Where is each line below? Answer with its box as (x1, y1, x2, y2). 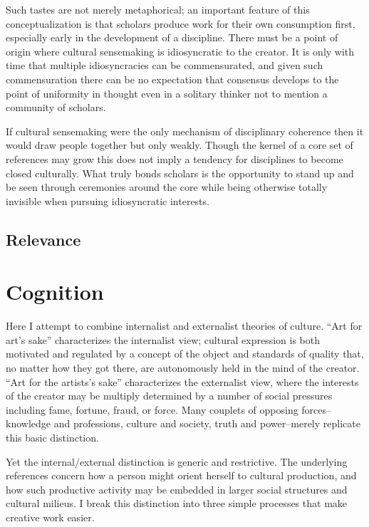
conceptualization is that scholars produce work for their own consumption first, (6, 16, 355, 31)
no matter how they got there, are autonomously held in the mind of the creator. (6, 360, 360, 375)
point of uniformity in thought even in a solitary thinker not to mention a (6, 85, 328, 100)
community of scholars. (6, 100, 106, 115)
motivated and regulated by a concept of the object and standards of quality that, (6, 346, 364, 361)
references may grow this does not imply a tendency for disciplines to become (6, 151, 343, 166)
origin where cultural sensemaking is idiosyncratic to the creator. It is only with (6, 43, 355, 58)
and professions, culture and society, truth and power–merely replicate (53, 416, 360, 431)
